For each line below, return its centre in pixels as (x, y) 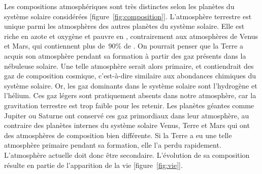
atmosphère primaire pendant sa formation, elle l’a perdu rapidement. (113, 145)
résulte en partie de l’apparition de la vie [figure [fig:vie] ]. (93, 165)
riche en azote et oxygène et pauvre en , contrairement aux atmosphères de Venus (131, 36)
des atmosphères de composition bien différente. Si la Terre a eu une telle (118, 135)
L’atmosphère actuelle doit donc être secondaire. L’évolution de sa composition (127, 155)
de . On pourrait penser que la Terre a (184, 46)
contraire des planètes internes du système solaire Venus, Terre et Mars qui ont (127, 125)
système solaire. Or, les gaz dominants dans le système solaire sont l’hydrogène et (131, 85)
